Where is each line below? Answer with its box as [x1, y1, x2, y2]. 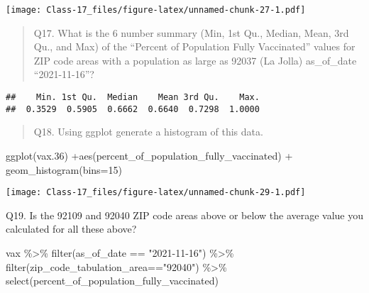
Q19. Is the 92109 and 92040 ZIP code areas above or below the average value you [6, 207, 364, 222]
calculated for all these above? [6, 221, 137, 236]
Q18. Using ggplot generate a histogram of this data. [33, 124, 263, 139]
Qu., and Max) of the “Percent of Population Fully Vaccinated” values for [33, 39, 356, 54]
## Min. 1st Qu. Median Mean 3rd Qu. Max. [6, 92, 260, 103]
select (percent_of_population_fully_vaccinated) [6, 273, 219, 288]
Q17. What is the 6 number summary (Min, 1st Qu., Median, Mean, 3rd [33, 25, 349, 40]
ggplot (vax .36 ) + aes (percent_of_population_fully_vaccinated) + [6, 148, 293, 162]
